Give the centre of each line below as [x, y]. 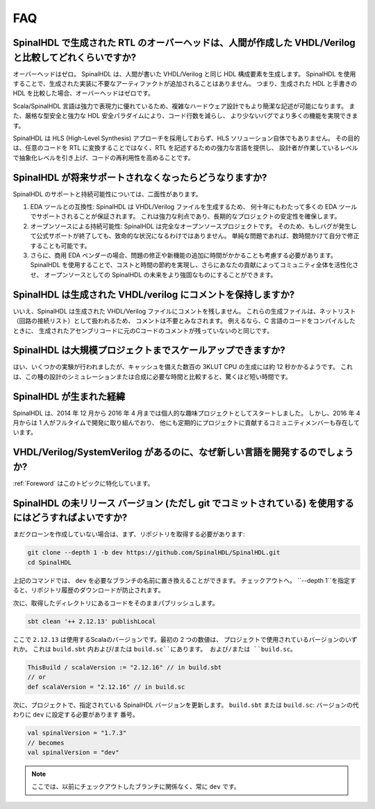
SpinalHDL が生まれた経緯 [69, 397]
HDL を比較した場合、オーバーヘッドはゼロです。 [83, 93]
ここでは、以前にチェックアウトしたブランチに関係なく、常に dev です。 [136, 787]
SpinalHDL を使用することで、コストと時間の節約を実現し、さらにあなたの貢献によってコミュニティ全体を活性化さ [194, 265]
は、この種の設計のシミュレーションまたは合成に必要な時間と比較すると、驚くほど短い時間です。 [152, 376]
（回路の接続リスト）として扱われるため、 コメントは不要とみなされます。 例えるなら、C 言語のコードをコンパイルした [184, 321]
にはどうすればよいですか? [70, 518]
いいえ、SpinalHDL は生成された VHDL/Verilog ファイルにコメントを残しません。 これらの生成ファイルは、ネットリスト [184, 311]
